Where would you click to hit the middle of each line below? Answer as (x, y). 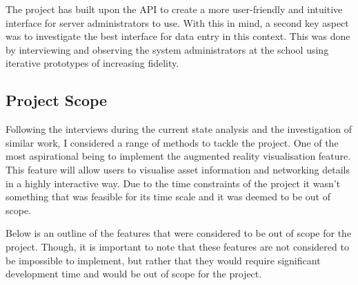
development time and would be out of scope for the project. (134, 274)
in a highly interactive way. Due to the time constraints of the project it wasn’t (173, 183)
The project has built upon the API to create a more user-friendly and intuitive (174, 9)
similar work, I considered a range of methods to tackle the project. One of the (172, 142)
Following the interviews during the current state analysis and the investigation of (179, 129)
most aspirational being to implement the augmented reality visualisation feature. (178, 156)
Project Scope (57, 100)
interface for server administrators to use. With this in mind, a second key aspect (177, 22)
